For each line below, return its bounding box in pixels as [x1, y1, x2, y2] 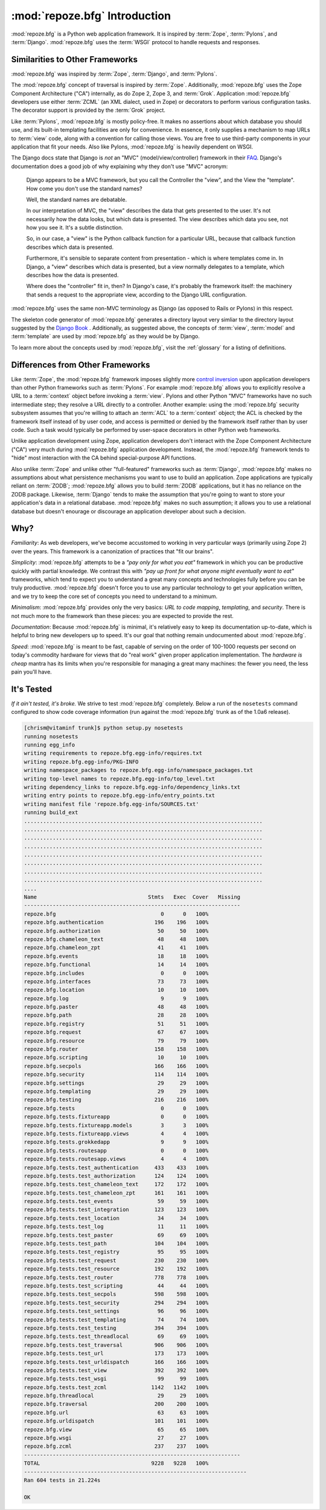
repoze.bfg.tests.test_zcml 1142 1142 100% [24, 1384, 209, 1390]
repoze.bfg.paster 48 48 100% [24, 1003, 209, 1010]
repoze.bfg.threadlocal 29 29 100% [24, 1392, 209, 1399]
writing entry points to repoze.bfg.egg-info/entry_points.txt [24, 792, 216, 799]
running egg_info [24, 741, 75, 748]
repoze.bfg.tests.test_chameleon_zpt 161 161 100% [24, 1189, 209, 1196]
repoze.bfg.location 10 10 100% [24, 986, 209, 994]
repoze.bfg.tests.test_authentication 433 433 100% [24, 1164, 209, 1171]
